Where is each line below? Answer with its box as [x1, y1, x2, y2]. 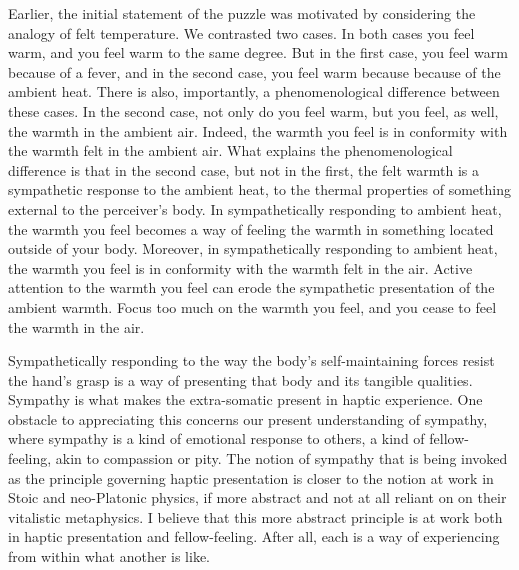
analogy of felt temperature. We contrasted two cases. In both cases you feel [8, 22, 475, 43]
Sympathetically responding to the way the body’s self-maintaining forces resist [8, 350, 495, 371]
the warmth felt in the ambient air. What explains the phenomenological [8, 140, 453, 161]
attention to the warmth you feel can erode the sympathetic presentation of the [8, 277, 495, 298]
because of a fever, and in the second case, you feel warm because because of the [8, 61, 501, 82]
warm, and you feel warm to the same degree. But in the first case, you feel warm [8, 42, 508, 63]
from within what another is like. [8, 546, 211, 567]
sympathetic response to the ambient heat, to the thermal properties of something [8, 179, 511, 200]
